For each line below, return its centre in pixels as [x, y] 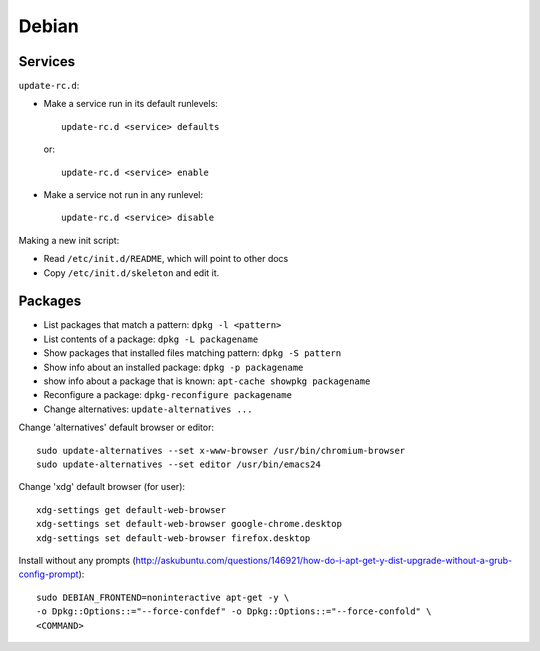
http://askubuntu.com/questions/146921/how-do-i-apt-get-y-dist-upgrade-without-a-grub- [324, 560]
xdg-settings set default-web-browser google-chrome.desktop [189, 524]
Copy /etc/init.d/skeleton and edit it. [131, 272]
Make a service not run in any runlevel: [123, 195]
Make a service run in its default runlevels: [131, 104]
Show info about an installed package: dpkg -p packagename [173, 367]
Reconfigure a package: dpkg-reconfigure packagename [167, 395]
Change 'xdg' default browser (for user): [101, 487]
